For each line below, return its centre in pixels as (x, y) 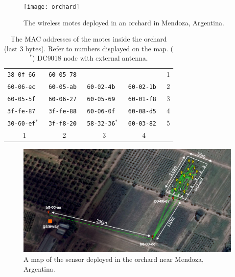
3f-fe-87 (22, 111)
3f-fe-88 (63, 111)
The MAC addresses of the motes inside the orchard (89, 39)
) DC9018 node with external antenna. (90, 58)
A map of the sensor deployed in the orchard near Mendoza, (114, 259)
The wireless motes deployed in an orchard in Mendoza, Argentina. (124, 22)
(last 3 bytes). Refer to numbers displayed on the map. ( (89, 48)
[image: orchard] (52, 7)
